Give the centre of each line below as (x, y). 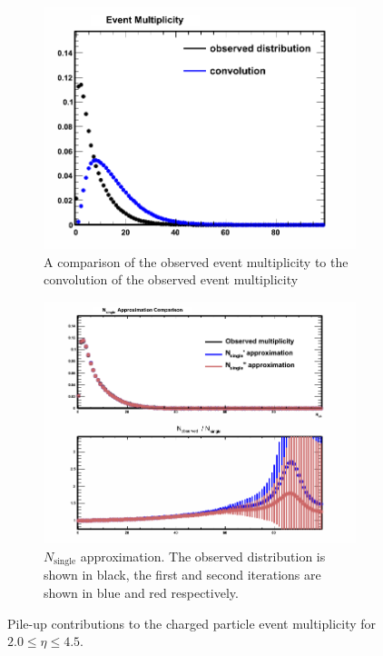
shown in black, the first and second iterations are (182, 575)
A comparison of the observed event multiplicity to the (196, 261)
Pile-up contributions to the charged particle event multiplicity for (192, 623)
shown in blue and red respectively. (141, 592)
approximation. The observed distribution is (203, 556)
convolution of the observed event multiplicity (171, 279)
